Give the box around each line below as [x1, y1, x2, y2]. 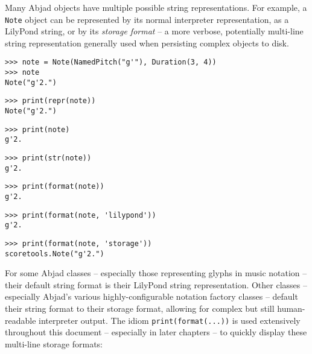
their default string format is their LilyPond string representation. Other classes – [5, 278, 307, 291]
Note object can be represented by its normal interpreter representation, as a [5, 13, 289, 25]
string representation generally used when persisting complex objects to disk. [5, 36, 289, 49]
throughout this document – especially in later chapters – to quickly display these [5, 326, 307, 338]
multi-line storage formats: [5, 337, 103, 350]
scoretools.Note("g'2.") [5, 249, 104, 258]
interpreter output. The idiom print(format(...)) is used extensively [39, 314, 301, 326]
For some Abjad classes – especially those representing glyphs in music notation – [5, 267, 307, 279]
